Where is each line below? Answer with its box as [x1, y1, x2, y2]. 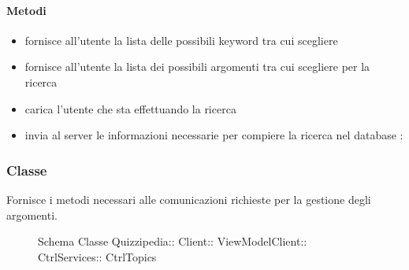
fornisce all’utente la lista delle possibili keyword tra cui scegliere [24, 31, 338, 48]
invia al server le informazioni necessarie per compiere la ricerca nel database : [24, 127, 403, 143]
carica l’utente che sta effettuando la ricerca [24, 100, 236, 117]
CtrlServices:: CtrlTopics [38, 248, 157, 264]
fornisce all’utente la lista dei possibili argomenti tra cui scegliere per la [24, 58, 370, 75]
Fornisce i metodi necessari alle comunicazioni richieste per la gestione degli [6, 190, 371, 207]
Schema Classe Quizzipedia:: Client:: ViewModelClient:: [38, 233, 307, 250]
